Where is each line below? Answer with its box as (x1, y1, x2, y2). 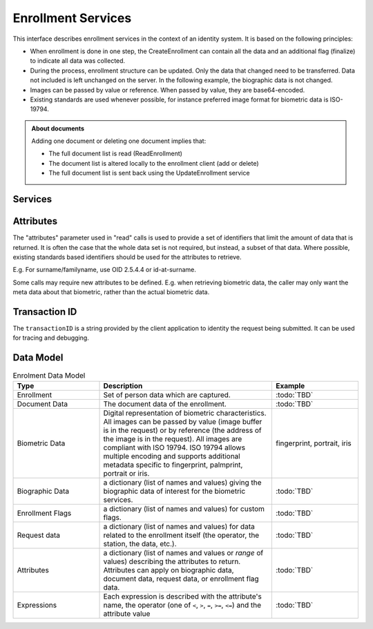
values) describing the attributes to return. (103, 557, 241, 566)
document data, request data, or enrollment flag (103, 574, 259, 583)
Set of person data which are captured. (103, 390, 231, 400)
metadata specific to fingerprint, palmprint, (103, 460, 243, 470)
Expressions (17, 600, 57, 610)
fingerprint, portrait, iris (275, 438, 352, 448)
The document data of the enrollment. (103, 399, 227, 409)
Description (103, 380, 143, 390)
